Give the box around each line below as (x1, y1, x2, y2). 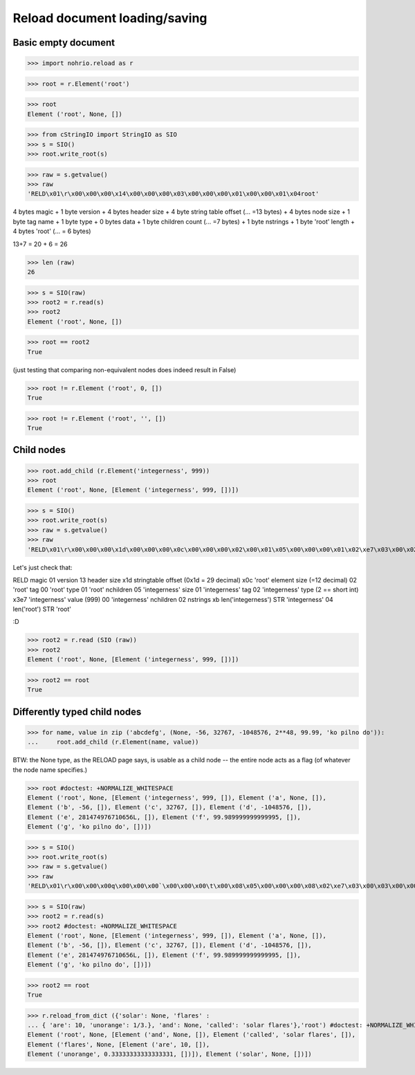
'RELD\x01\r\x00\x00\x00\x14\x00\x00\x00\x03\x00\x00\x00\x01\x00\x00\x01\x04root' (27, 190, 320, 198)
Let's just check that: (12, 563, 73, 571)
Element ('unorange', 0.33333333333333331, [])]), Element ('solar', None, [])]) (27, 1050, 313, 1058)
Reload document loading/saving (12, 10, 207, 26)
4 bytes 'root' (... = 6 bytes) (12, 227, 91, 235)
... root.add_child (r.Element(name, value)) (27, 738, 199, 746)
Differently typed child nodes (12, 706, 142, 717)
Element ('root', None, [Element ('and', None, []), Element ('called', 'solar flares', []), (27, 1031, 356, 1039)
